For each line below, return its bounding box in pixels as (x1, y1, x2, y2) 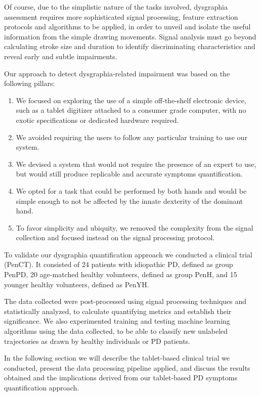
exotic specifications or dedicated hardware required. (16, 114, 179, 125)
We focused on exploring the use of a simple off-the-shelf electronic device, (16, 95, 246, 105)
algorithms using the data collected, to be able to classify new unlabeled (4, 326, 228, 336)
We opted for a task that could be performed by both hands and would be (16, 185, 247, 196)
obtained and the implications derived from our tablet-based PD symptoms (4, 372, 237, 383)
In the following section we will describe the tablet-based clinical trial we (4, 353, 230, 363)
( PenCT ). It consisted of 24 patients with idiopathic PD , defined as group (4, 259, 233, 270)
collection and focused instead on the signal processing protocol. (16, 232, 215, 243)
